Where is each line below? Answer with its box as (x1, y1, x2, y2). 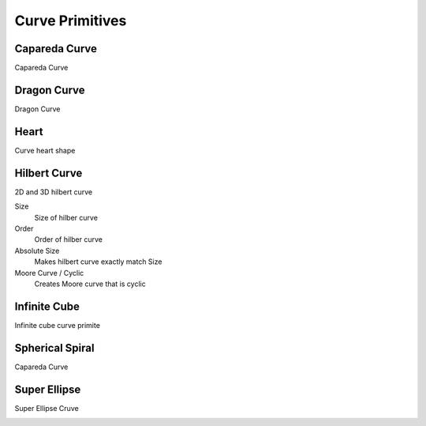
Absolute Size (14, 246, 60, 255)
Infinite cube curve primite (14, 320, 100, 330)
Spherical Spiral (14, 341, 95, 355)
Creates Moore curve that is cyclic (34, 279, 146, 288)
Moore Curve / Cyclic (14, 268, 84, 277)
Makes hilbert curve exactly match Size (34, 257, 163, 266)
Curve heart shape (14, 145, 76, 155)
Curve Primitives (14, 12, 127, 29)
